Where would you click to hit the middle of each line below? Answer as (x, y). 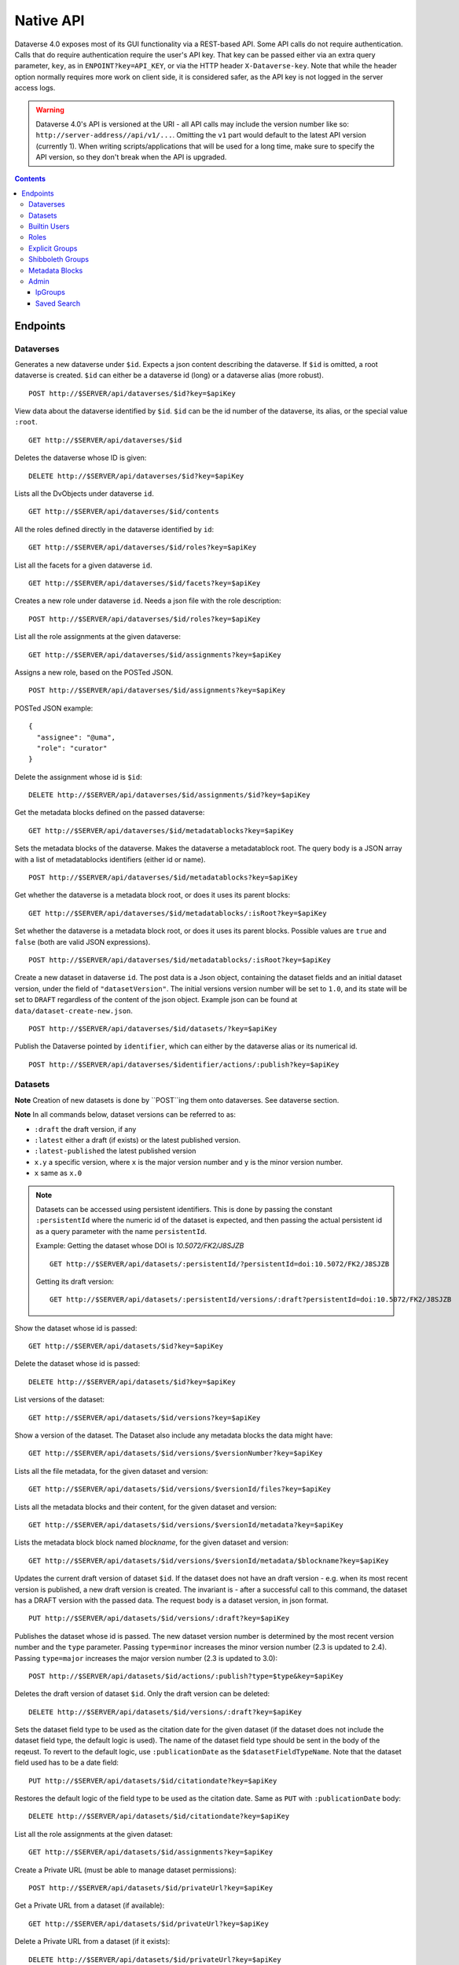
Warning (50, 109)
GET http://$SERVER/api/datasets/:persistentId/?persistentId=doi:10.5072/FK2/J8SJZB (220, 1264)
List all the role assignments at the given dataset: (94, 1834)
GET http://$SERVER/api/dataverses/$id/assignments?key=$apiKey (155, 655)
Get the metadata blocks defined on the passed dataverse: (110, 813)
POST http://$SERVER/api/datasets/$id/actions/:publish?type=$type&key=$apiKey (186, 1676)
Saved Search (58, 303)
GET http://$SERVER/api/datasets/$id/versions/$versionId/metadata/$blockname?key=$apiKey (209, 1561)
